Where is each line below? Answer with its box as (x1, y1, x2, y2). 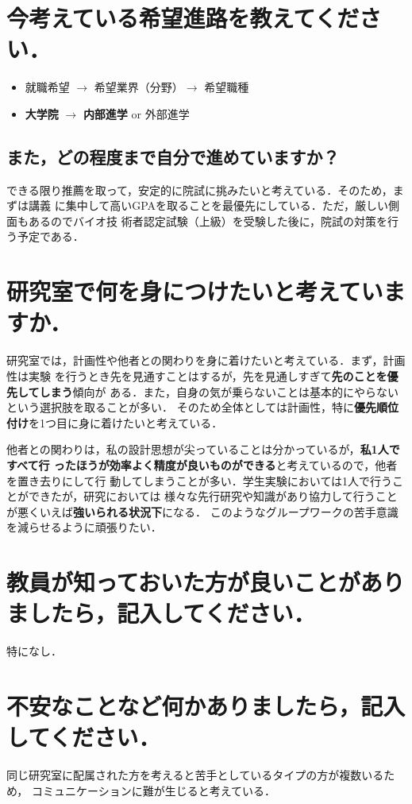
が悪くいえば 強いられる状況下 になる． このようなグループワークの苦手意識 (6, 503, 399, 520)
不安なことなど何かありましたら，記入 (6, 690, 406, 722)
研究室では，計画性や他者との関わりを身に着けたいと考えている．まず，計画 (6, 352, 406, 369)
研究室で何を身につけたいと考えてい (6, 275, 383, 307)
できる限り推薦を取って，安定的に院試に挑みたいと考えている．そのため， (6, 181, 393, 198)
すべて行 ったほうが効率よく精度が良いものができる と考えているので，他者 (6, 456, 398, 473)
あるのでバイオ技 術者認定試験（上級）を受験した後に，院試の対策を (28, 212, 387, 229)
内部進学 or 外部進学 (83, 105, 190, 122)
